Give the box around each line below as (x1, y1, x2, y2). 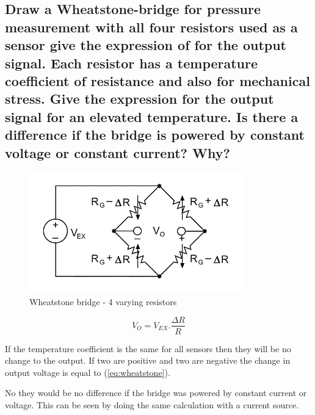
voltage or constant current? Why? (5, 143, 230, 162)
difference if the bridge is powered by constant (5, 125, 305, 144)
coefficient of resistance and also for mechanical (5, 71, 310, 90)
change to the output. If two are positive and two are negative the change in (5, 354, 291, 367)
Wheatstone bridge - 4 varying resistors (29, 295, 177, 308)
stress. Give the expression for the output (5, 89, 274, 108)
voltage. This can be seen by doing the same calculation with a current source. (5, 398, 299, 411)
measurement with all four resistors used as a (5, 17, 298, 36)
